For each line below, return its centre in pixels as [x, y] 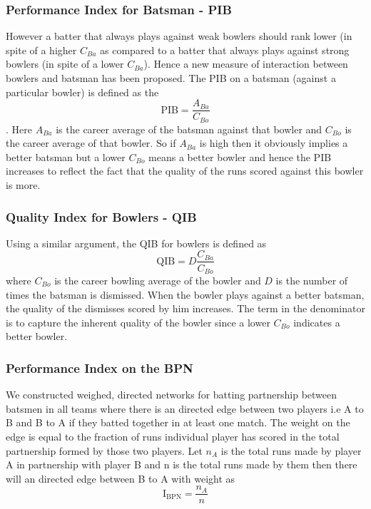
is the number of [312, 280]
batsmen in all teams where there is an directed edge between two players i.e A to [185, 408]
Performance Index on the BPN [100, 367]
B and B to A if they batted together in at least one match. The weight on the [178, 422]
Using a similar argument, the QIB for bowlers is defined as [136, 243]
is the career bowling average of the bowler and [158, 280]
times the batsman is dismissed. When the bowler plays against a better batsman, [185, 294]
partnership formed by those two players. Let [104, 450]
